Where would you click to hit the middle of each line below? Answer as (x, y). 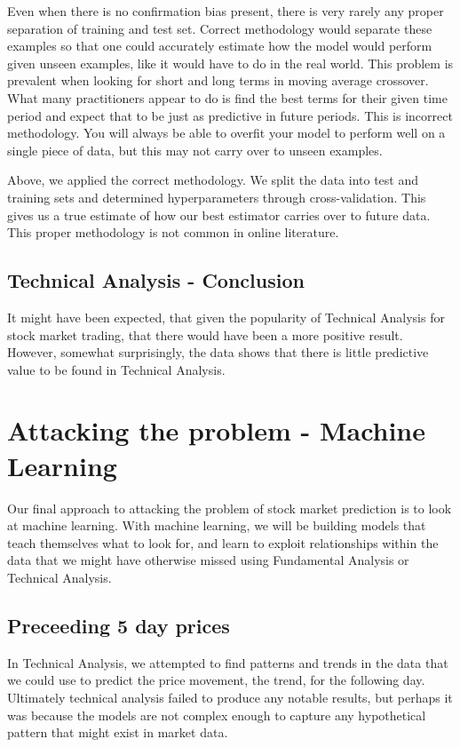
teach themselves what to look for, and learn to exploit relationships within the (223, 542)
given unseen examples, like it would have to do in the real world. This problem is (230, 63)
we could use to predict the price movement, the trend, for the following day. (216, 680)
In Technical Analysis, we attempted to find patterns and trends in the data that (228, 662)
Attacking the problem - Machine (217, 430)
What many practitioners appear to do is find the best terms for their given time (227, 97)
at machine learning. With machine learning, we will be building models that (217, 525)
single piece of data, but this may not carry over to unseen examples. (195, 150)
